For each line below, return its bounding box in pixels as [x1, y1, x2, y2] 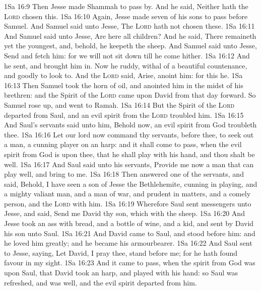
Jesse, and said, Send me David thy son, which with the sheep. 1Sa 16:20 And [4, 208, 245, 219]
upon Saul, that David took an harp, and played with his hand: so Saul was [4, 267, 238, 278]
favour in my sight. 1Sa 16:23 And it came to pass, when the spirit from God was [4, 257, 255, 268]
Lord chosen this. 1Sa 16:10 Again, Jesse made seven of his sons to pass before [4, 11, 248, 21]
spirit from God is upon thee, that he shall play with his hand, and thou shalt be [4, 149, 255, 159]
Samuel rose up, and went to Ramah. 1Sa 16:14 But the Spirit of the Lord [4, 99, 235, 110]
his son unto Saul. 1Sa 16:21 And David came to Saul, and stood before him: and [4, 228, 255, 238]
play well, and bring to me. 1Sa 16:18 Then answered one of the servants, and [4, 169, 244, 179]
